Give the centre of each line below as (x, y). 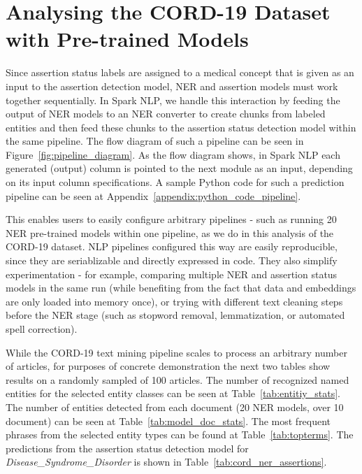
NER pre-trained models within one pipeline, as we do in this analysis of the (170, 232)
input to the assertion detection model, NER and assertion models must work (172, 86)
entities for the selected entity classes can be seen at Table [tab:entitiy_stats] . (173, 393)
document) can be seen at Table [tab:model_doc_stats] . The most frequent (168, 421)
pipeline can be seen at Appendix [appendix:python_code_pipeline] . (153, 195)
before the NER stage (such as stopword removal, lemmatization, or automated (175, 315)
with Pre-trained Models (127, 39)
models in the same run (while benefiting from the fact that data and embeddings (181, 288)
